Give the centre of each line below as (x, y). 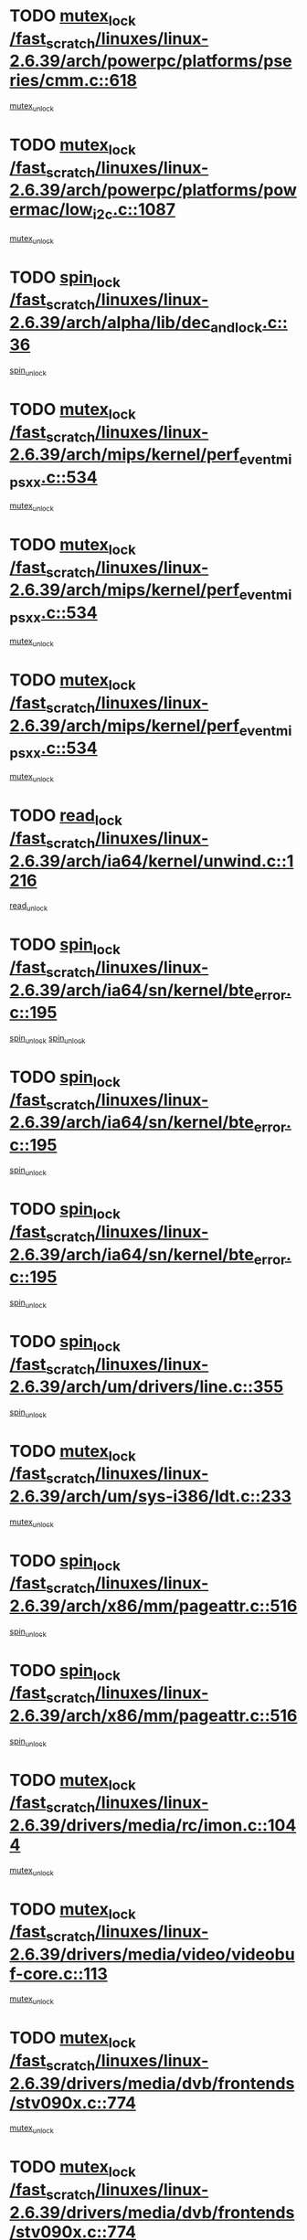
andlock (236, 327)
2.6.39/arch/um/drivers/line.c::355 (147, 1387)
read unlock (29, 907)
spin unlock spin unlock (48, 1039)
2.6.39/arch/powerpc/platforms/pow (153, 191)
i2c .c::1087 (134, 211)
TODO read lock (66, 817)
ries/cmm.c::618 (73, 81)
